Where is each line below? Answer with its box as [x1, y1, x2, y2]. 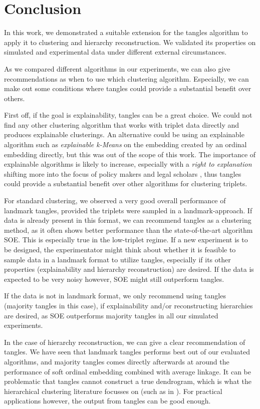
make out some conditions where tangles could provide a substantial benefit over [4, 83, 251, 94]
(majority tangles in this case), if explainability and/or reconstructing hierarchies [4, 300, 253, 310]
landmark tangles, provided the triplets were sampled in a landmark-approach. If [4, 205, 252, 215]
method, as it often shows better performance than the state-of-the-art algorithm [4, 224, 253, 235]
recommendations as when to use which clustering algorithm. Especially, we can [4, 73, 249, 84]
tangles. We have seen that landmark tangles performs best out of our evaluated [4, 346, 250, 357]
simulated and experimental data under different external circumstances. [4, 47, 227, 57]
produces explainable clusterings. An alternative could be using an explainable [4, 129, 244, 140]
